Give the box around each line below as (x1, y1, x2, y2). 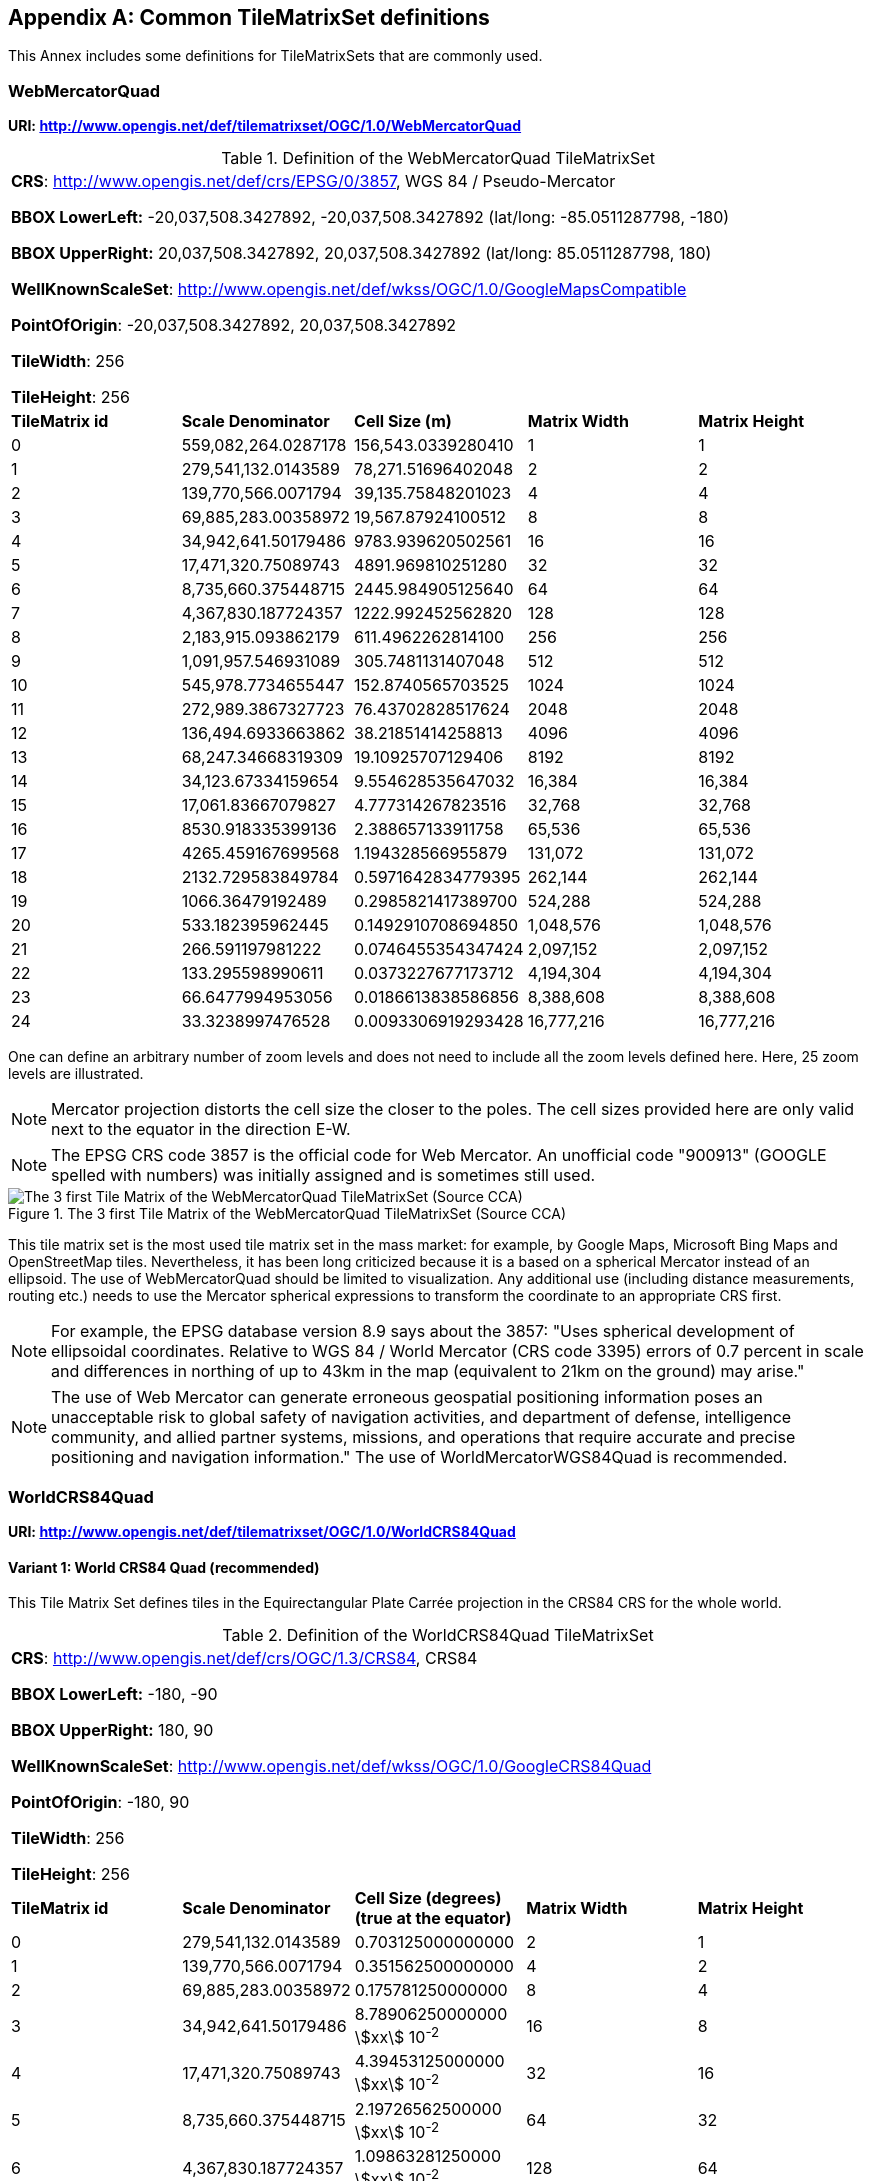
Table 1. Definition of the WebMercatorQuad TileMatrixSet (221, 148, 655, 169)
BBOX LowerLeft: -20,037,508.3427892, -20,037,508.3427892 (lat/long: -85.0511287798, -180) (11, 207, 730, 228)
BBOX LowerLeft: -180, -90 (11, 1684, 218, 1705)
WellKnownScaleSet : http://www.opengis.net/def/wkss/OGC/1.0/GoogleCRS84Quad (11, 1756, 652, 1777)
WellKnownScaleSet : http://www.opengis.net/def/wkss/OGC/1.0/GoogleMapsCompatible (11, 279, 687, 300)
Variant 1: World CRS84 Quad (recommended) (8, 1558, 320, 1576)
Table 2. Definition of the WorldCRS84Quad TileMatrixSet (222, 1625, 654, 1646)
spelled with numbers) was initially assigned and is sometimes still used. (51, 1165, 596, 1186)
